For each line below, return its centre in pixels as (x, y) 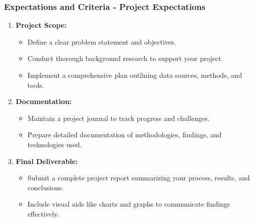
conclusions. (46, 187)
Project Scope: (41, 25)
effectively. (43, 213)
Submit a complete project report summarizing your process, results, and (139, 178)
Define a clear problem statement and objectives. (102, 41)
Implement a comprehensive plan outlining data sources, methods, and (135, 75)
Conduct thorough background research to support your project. (125, 58)
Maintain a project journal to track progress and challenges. (119, 118)
